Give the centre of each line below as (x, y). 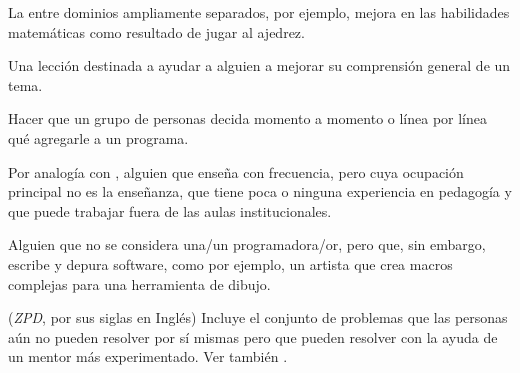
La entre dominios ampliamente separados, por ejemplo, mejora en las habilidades (259, 12)
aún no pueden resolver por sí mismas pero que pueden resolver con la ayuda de (253, 336)
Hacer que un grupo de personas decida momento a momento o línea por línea (248, 118)
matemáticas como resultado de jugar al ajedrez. (156, 31)
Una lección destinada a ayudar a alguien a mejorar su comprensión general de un (259, 65)
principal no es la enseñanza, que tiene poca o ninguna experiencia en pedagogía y (260, 191)
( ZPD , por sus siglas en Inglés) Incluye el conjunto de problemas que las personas (258, 317)
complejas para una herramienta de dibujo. (139, 283)
